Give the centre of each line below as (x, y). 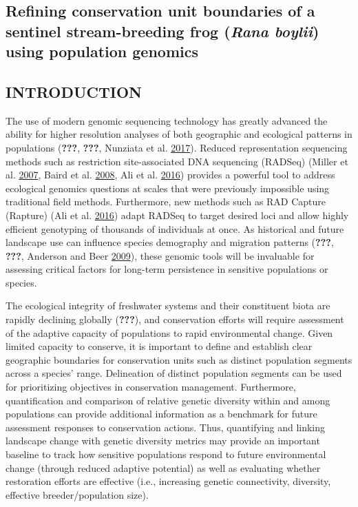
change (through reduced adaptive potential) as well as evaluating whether (163, 467)
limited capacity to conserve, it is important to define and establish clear (159, 346)
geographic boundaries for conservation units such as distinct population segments (179, 359)
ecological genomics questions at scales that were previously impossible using (168, 188)
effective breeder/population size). (77, 494)
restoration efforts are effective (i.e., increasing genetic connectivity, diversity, (168, 481)
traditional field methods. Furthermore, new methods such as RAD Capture (166, 201)
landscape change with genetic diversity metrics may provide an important (163, 441)
